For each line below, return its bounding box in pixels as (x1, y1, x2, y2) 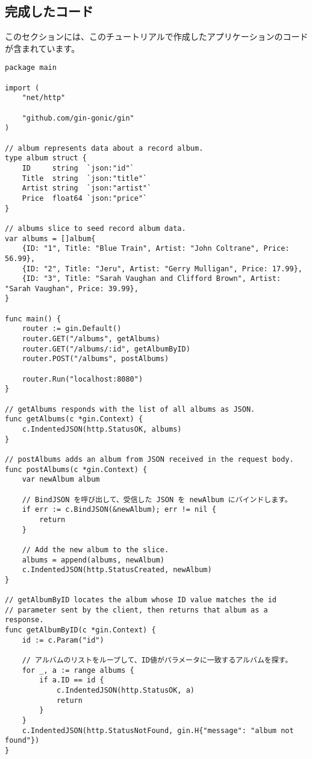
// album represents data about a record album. (5, 143, 204, 153)
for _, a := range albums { (22, 666, 134, 675)
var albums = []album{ (5, 234, 96, 243)
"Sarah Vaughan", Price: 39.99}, (5, 284, 139, 293)
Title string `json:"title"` (22, 174, 148, 183)
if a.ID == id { (39, 676, 104, 685)
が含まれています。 (5, 42, 80, 54)
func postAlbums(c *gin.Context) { (5, 465, 148, 474)
